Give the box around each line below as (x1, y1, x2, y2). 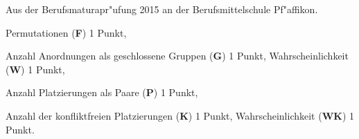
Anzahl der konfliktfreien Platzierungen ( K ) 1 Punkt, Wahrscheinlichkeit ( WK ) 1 (6, 108, 355, 122)
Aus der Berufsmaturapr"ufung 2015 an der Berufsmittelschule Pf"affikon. (6, 2, 318, 16)
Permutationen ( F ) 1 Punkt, (6, 25, 127, 39)
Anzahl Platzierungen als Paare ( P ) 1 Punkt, (6, 85, 198, 100)
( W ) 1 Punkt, (6, 62, 65, 76)
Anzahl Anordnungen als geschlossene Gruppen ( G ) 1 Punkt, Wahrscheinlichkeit (6, 48, 349, 63)
